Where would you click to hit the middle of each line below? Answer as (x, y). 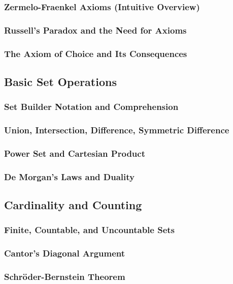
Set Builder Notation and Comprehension (91, 107)
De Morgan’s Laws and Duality (69, 176)
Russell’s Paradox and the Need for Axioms (95, 30)
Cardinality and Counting (73, 205)
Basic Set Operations (60, 81)
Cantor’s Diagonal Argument (65, 253)
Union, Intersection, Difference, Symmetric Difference (117, 130)
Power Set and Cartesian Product (75, 153)
